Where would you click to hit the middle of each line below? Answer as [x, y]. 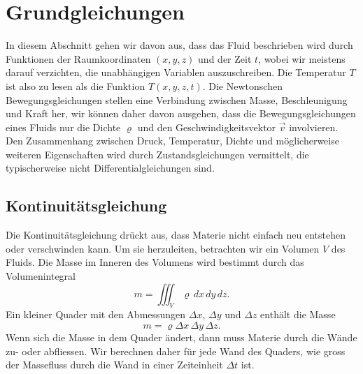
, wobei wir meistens [302, 58]
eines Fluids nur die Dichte [63, 127]
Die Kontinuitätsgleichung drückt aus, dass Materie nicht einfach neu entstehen [176, 235]
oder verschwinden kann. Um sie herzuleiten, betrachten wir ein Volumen [163, 248]
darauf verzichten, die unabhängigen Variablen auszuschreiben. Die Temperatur [176, 72]
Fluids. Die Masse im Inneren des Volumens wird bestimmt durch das [155, 262]
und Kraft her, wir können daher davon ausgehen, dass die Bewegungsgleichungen [181, 113]
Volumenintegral [41, 276]
